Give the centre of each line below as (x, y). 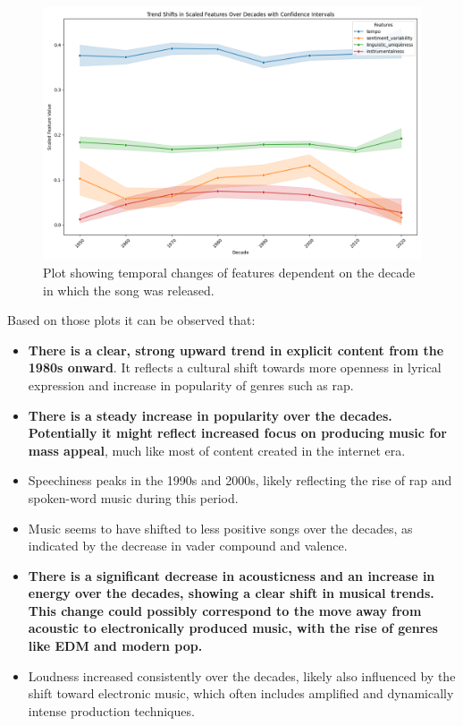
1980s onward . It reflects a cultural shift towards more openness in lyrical (235, 367)
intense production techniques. (111, 710)
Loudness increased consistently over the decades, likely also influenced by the (242, 675)
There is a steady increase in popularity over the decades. (210, 415)
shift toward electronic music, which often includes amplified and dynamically (241, 693)
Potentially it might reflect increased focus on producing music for (237, 433)
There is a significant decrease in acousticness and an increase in (231, 575)
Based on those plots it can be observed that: (131, 320)
